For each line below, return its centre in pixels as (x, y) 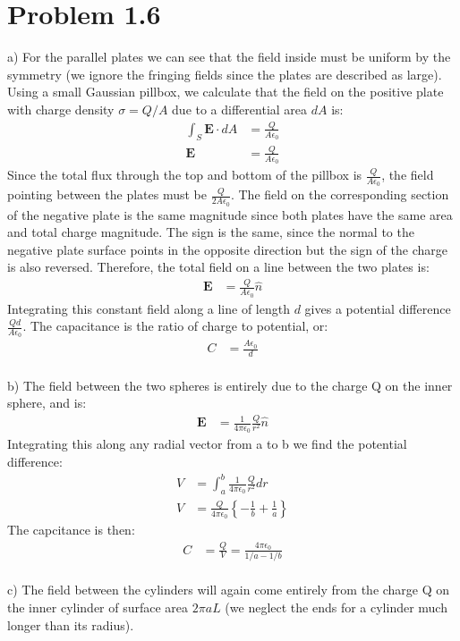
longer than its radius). (71, 624)
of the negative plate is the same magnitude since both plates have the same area (230, 214)
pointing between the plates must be (107, 194)
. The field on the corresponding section (340, 194)
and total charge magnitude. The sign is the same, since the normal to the (211, 232)
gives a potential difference (378, 308)
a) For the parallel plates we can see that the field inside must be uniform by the (229, 57)
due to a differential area (240, 109)
